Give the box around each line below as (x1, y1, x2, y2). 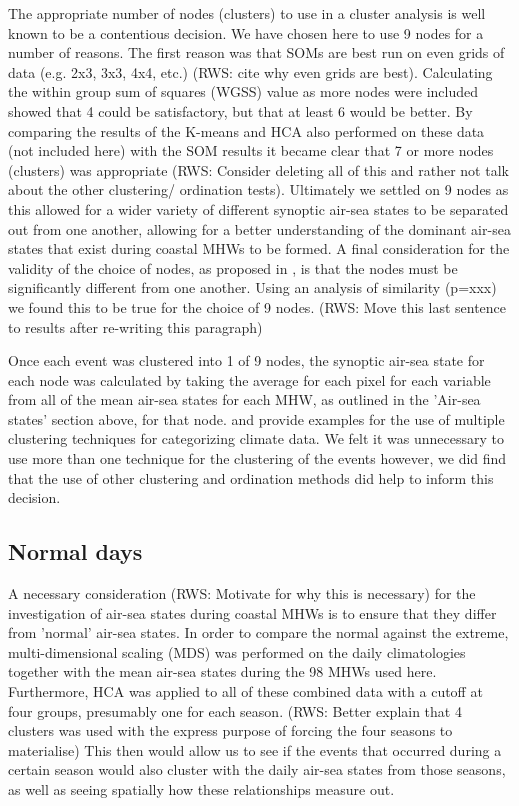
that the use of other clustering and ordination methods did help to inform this (8, 467, 494, 488)
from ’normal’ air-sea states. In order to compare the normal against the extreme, (8, 622, 509, 643)
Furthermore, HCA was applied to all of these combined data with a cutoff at (8, 681, 483, 702)
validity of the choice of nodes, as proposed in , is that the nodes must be (8, 257, 458, 278)
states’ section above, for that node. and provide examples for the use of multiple (8, 408, 505, 429)
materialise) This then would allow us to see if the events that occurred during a (8, 739, 502, 760)
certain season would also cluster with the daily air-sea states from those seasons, (8, 759, 506, 780)
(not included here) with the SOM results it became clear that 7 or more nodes (8, 140, 494, 161)
